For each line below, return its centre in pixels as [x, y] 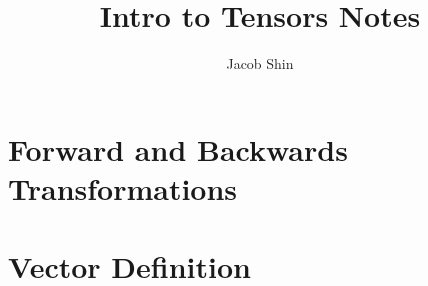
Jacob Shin [260, 63]
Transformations [123, 187]
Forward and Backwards [178, 148]
